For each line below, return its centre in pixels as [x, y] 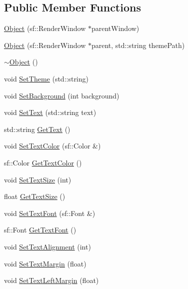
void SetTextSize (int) [38, 179]
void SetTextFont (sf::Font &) [50, 213]
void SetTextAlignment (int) [47, 246]
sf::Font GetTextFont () [40, 230]
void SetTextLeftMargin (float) [51, 280]
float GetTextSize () [35, 196]
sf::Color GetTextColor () [43, 162]
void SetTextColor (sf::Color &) [52, 146]
